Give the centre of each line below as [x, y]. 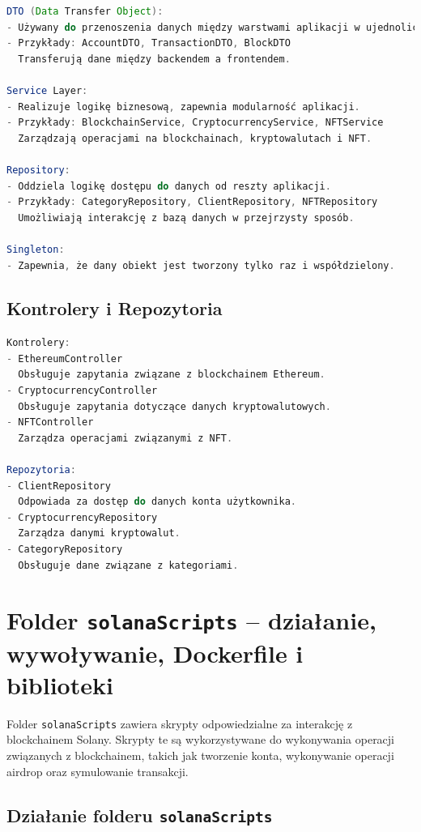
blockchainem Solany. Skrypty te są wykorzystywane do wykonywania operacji [201, 739]
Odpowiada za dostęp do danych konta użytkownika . [157, 502]
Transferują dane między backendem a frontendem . [154, 59]
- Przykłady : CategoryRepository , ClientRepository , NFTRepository [192, 202]
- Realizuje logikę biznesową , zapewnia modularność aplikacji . [183, 107]
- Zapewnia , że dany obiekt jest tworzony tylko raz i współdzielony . [201, 265]
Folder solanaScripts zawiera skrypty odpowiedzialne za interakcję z [180, 723]
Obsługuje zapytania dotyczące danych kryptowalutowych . [174, 406]
